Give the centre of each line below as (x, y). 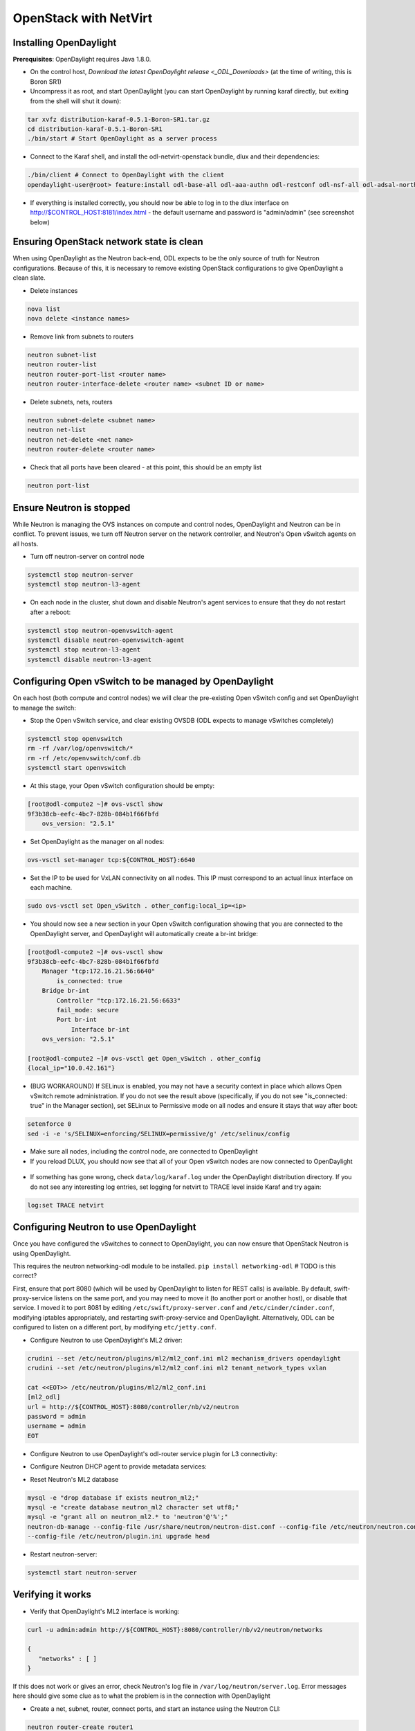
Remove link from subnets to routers (82, 337)
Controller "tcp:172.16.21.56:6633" (119, 1000)
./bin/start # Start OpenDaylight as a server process (122, 139)
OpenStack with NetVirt (83, 18)
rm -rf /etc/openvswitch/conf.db (84, 758)
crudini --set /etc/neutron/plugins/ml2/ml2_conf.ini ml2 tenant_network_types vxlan (177, 1368)
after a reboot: (50, 612)
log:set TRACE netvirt (66, 1205)
